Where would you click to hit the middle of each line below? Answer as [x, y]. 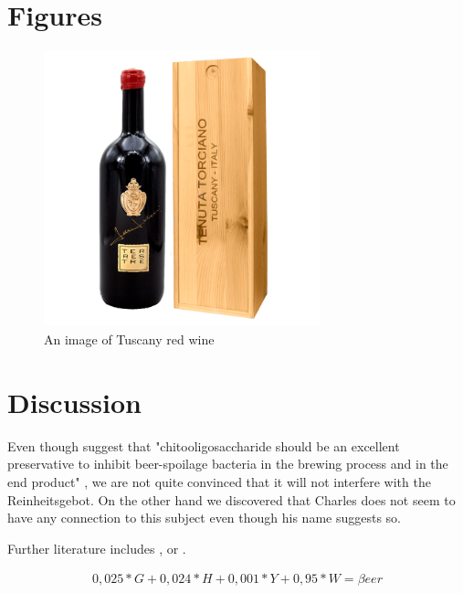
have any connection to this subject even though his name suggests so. [205, 518]
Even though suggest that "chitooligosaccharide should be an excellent [204, 445]
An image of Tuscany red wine [129, 339]
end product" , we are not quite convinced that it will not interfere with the [219, 481]
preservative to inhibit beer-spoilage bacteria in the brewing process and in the [228, 464]
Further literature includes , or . [97, 548]
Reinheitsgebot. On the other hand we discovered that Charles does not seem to [231, 499]
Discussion [74, 402]
